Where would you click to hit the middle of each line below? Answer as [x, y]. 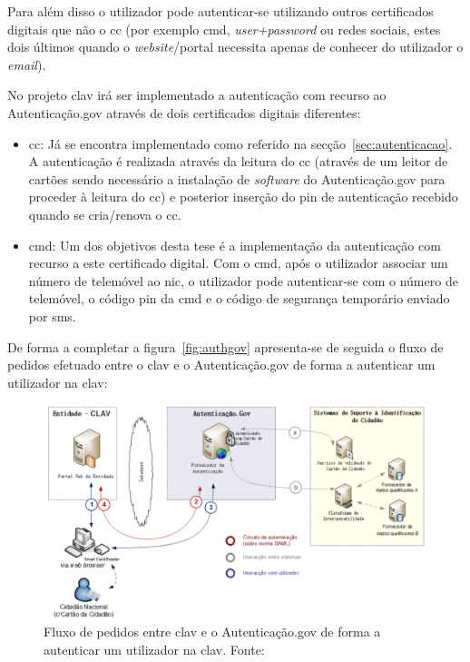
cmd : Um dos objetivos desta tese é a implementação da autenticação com [235, 245]
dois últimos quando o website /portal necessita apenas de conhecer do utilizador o [235, 47]
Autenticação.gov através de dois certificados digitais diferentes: [184, 112]
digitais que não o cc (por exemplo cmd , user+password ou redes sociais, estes [224, 29]
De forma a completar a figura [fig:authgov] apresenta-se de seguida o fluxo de [225, 346]
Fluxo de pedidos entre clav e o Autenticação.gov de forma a [212, 632]
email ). [27, 64]
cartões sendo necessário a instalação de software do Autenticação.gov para [237, 178]
